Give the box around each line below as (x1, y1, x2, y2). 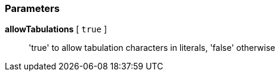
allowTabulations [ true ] (5, 24, 107, 35)
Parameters (5, 2, 60, 14)
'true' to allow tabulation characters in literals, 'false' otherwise (29, 42, 275, 53)
